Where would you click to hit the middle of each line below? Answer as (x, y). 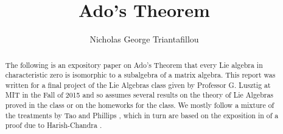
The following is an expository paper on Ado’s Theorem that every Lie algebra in (134, 65)
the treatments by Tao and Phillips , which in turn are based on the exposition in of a (142, 115)
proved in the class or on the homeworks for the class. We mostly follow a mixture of (140, 105)
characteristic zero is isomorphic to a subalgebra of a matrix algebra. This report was (140, 75)
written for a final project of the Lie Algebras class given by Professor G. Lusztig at (138, 85)
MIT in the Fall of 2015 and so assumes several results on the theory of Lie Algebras (139, 95)
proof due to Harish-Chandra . (54, 125)
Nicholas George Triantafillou (144, 39)
